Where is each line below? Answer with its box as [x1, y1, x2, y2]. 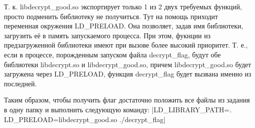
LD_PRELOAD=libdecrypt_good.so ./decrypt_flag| [4, 114, 166, 124]
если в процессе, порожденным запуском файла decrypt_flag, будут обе [4, 49, 221, 59]
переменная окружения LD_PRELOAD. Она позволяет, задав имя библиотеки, [4, 21, 243, 31]
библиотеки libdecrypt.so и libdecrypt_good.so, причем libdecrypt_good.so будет [4, 59, 252, 69]
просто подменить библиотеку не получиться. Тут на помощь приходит [4, 11, 218, 21]
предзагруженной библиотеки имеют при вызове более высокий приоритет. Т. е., [4, 40, 248, 50]
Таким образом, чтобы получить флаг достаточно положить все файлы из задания [4, 95, 250, 105]
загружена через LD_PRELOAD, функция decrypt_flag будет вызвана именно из [4, 69, 252, 79]
